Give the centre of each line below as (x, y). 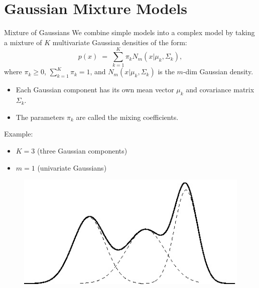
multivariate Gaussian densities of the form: (120, 42)
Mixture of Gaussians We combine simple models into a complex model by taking (129, 32)
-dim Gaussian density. (218, 71)
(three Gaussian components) (82, 151)
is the (166, 71)
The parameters (40, 117)
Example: (19, 134)
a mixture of (23, 42)
